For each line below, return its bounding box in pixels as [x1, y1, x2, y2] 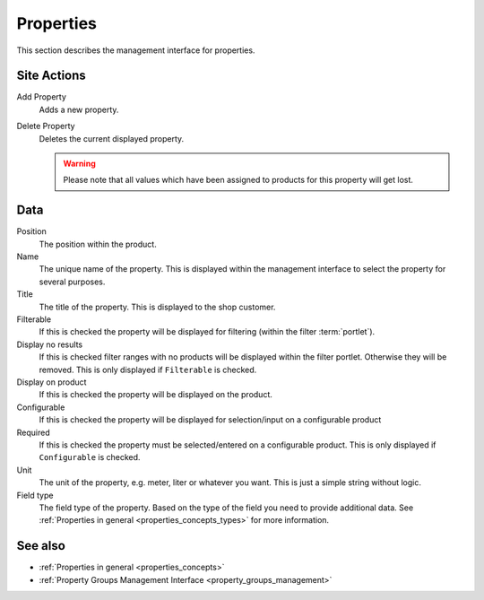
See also [16, 538, 66, 553]
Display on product [16, 377, 87, 387]
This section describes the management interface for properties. [16, 45, 255, 56]
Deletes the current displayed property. [39, 133, 185, 143]
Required [16, 427, 50, 438]
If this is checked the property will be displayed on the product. [39, 389, 273, 400]
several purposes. [39, 276, 106, 287]
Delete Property [16, 121, 75, 132]
